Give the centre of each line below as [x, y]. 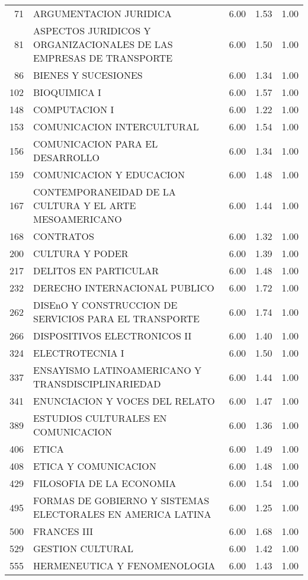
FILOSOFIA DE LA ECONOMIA [105, 483]
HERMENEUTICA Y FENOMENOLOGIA [124, 565]
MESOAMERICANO [78, 219]
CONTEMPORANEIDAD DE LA [105, 192]
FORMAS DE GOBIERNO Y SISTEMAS [121, 500]
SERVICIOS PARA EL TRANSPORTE [116, 318]
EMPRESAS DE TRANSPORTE [103, 58]
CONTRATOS [64, 236]
